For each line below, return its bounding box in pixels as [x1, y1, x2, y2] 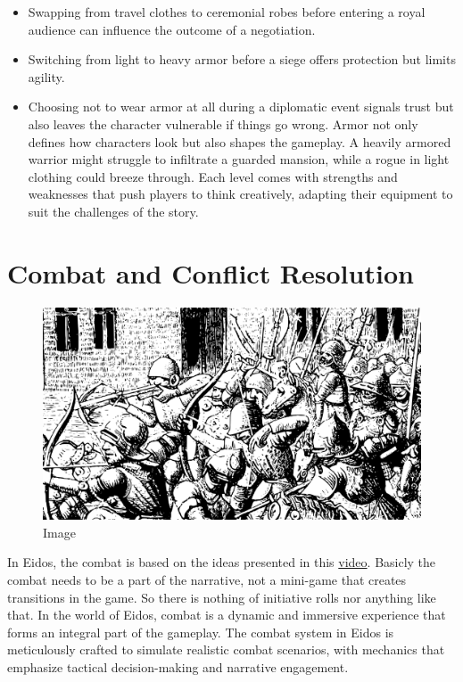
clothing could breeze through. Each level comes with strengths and [28, 167, 398, 185]
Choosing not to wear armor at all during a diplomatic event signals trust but [28, 97, 454, 116]
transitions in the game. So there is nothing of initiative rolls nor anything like [7, 588, 436, 606]
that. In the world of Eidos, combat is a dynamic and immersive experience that [7, 605, 446, 624]
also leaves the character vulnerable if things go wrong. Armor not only [28, 114, 418, 133]
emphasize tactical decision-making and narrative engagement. [7, 657, 349, 676]
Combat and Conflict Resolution [7, 254, 414, 291]
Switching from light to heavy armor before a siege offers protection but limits [28, 50, 456, 69]
